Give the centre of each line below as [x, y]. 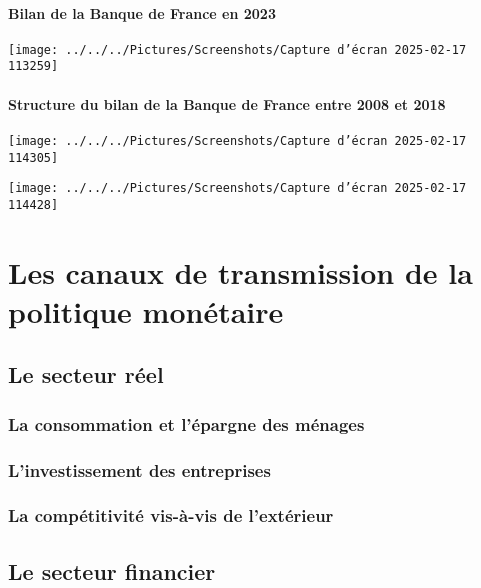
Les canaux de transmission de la [240, 271]
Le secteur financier [112, 570]
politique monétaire [146, 310]
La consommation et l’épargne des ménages [186, 423]
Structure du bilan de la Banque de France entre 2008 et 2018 [227, 103]
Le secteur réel [86, 374]
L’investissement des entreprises [139, 469]
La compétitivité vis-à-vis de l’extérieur [171, 515]
